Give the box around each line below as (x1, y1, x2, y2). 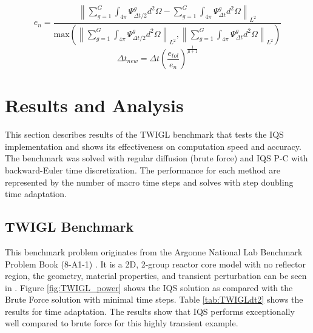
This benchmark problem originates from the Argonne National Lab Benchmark (5, 245, 303, 258)
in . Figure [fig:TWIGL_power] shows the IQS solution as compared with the (5, 281, 293, 294)
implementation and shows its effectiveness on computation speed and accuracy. (5, 140, 301, 152)
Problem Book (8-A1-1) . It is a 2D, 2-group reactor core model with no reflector (5, 257, 306, 270)
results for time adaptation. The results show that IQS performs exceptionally (5, 304, 295, 317)
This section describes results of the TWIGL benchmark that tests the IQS (5, 128, 284, 141)
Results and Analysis (5, 93, 184, 118)
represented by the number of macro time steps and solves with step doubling (5, 175, 294, 188)
